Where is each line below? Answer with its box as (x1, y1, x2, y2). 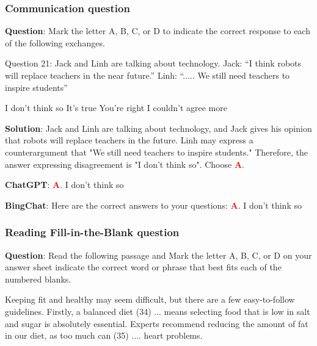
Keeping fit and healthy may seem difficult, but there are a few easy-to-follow (5, 293, 295, 306)
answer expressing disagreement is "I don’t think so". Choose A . (5, 157, 244, 170)
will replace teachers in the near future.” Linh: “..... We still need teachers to (5, 69, 290, 81)
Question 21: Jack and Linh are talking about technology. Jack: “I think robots (5, 57, 302, 70)
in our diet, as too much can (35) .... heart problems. (5, 329, 203, 342)
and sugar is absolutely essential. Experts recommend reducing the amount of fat (5, 317, 308, 330)
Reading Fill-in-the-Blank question (5, 225, 180, 240)
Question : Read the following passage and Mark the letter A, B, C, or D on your (5, 248, 312, 261)
